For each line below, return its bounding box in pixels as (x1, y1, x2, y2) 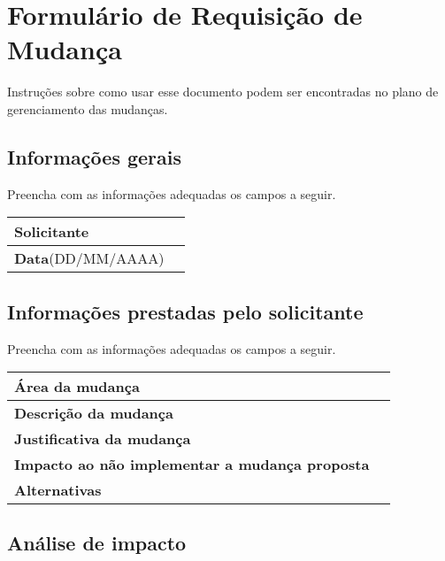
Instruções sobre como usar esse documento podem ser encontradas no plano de (7, 82, 439, 101)
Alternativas (14, 480, 102, 501)
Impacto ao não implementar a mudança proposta (14, 454, 370, 475)
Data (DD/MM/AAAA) (14, 248, 165, 269)
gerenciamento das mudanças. (7, 99, 168, 118)
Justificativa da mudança (14, 428, 191, 450)
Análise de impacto (7, 529, 187, 557)
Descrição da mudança (14, 403, 173, 424)
